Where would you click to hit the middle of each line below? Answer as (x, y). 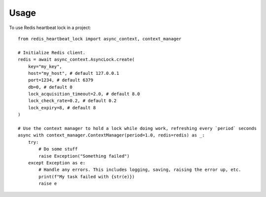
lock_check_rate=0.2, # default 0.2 (72, 101)
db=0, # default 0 (50, 87)
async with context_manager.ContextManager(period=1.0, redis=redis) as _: (111, 135)
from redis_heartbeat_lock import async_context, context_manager (100, 39)
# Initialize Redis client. (52, 52)
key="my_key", (45, 66)
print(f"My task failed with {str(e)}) (87, 177)
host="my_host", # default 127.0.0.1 (73, 73)
